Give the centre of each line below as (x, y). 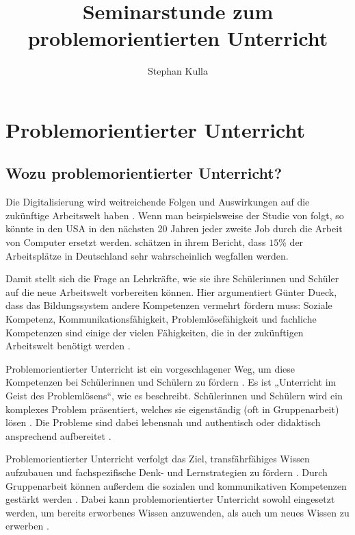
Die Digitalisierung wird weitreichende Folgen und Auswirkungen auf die (158, 202)
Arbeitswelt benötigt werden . (68, 346)
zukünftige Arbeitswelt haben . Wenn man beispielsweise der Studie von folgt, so (175, 215)
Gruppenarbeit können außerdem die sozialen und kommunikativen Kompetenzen (176, 485)
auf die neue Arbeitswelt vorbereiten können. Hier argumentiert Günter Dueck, (171, 291)
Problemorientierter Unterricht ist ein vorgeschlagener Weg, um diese (150, 368)
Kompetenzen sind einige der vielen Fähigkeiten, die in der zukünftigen (155, 332)
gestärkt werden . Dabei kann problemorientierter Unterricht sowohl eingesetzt (170, 499)
